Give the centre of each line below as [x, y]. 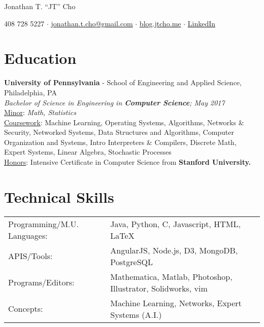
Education [40, 58]
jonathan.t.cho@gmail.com [92, 23]
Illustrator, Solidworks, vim [159, 288]
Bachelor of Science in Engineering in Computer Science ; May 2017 [114, 102]
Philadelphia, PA [30, 92]
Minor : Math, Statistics [40, 112]
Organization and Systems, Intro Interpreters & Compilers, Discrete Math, [120, 142]
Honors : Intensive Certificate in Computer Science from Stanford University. [128, 162]
